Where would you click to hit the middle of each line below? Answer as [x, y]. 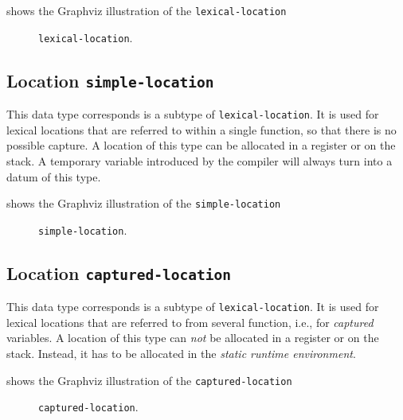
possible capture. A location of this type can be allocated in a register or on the [201, 145]
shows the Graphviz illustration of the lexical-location [147, 10]
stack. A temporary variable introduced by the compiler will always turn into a [200, 160]
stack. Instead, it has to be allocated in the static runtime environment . [181, 354]
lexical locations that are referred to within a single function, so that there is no [201, 129]
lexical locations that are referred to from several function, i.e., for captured [190, 322]
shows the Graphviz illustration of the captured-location [149, 380]
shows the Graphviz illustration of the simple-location [144, 203]
